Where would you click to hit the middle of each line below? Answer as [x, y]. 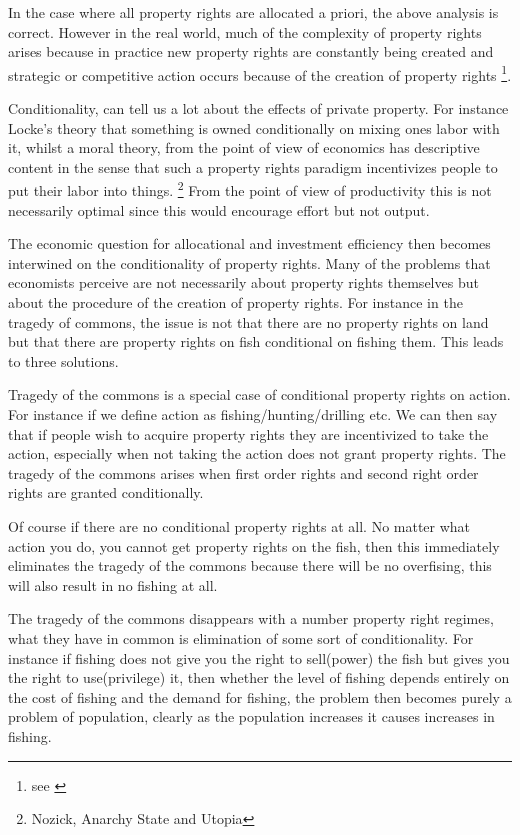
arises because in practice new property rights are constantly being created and [251, 51]
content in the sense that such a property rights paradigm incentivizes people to [253, 166]
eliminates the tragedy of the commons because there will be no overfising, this [250, 565]
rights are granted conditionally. [106, 492]
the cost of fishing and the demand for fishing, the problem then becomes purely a [260, 696]
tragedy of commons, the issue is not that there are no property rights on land [248, 321]
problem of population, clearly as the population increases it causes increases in [251, 716]
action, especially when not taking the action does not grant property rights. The [257, 453]
